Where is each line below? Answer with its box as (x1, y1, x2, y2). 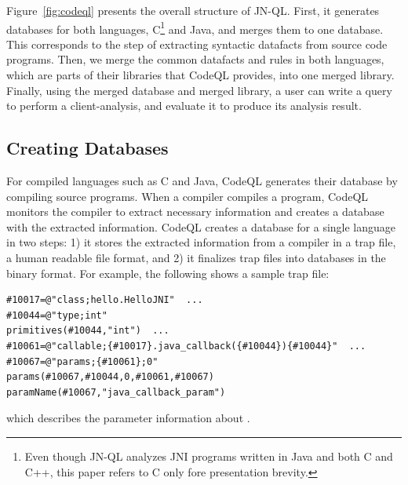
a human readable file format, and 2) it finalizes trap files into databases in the (6, 249, 386, 265)
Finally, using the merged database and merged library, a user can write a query (6, 82, 392, 98)
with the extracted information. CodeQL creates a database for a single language (6, 218, 396, 235)
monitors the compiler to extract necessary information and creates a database (6, 203, 384, 220)
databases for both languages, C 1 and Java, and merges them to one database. (6, 18, 384, 37)
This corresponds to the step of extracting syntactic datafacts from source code (6, 35, 388, 52)
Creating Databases (6, 136, 169, 160)
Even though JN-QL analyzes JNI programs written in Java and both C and (24, 447, 393, 464)
